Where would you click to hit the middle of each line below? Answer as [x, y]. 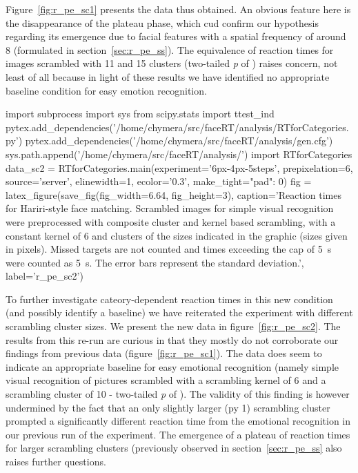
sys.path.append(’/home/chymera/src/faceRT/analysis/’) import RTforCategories [179, 154]
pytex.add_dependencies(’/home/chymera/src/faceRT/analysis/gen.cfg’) [179, 141]
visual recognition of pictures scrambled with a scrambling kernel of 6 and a [166, 380]
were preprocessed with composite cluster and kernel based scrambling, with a [171, 221]
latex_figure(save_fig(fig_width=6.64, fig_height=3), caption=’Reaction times [173, 194]
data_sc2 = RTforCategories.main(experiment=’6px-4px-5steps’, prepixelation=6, [179, 167]
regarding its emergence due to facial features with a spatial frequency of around [176, 36]
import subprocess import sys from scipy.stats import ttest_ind [140, 114]
